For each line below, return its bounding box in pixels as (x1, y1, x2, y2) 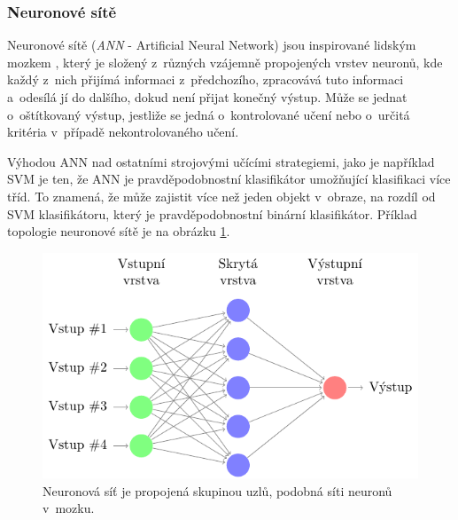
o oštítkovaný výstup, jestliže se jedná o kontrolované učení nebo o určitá (7, 105, 410, 123)
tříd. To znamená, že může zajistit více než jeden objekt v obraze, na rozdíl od (7, 186, 436, 205)
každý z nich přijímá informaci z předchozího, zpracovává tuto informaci (7, 70, 404, 89)
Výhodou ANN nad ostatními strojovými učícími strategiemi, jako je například (7, 152, 435, 170)
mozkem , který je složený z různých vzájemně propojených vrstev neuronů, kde (7, 52, 443, 71)
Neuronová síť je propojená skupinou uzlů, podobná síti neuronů (43, 481, 392, 500)
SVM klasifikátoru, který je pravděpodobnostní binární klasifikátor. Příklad (7, 204, 417, 223)
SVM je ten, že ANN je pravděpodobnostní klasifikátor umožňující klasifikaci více (7, 169, 451, 188)
